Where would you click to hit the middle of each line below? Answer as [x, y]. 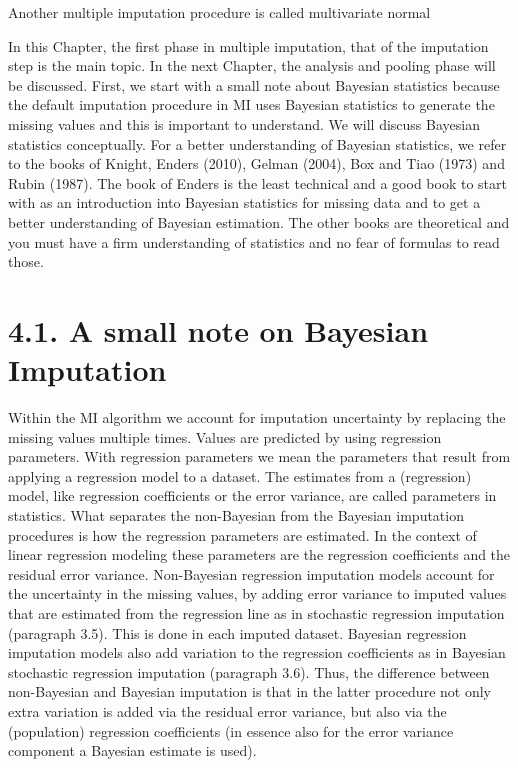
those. [26, 261]
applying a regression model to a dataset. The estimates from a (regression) [240, 475]
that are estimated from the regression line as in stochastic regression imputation [256, 612]
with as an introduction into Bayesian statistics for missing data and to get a [244, 202]
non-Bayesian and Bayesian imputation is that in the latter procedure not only [249, 691]
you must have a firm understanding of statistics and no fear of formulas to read [254, 241]
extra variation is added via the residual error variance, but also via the [227, 710]
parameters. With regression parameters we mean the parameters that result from [259, 456]
